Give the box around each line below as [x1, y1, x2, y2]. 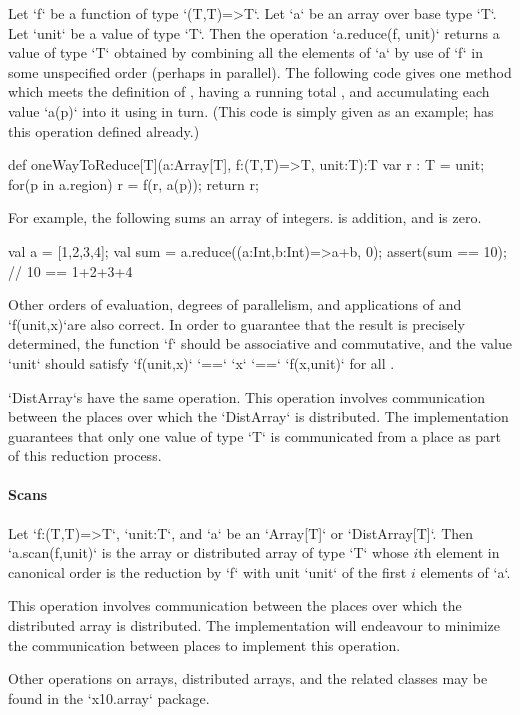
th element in [418, 542, 500, 563]
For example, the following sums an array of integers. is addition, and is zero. [8, 207, 482, 228]
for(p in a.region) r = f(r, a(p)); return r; [8, 173, 259, 194]
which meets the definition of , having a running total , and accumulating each [8, 81, 490, 102]
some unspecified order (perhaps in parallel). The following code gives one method [8, 61, 512, 82]
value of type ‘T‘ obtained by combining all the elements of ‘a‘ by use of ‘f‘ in [8, 42, 483, 63]
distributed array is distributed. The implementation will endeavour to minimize [8, 615, 501, 636]
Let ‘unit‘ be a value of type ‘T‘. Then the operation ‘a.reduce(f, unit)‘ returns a [8, 22, 500, 43]
